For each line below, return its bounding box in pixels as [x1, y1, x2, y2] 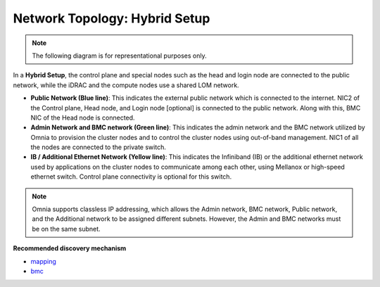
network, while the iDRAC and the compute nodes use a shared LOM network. [13, 81, 239, 89]
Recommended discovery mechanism [13, 244, 127, 253]
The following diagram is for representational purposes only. [32, 51, 207, 60]
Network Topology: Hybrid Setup [13, 11, 210, 26]
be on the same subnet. [32, 224, 101, 233]
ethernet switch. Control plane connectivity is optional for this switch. [30, 172, 232, 181]
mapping [30, 257, 56, 265]
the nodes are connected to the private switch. [30, 143, 167, 151]
